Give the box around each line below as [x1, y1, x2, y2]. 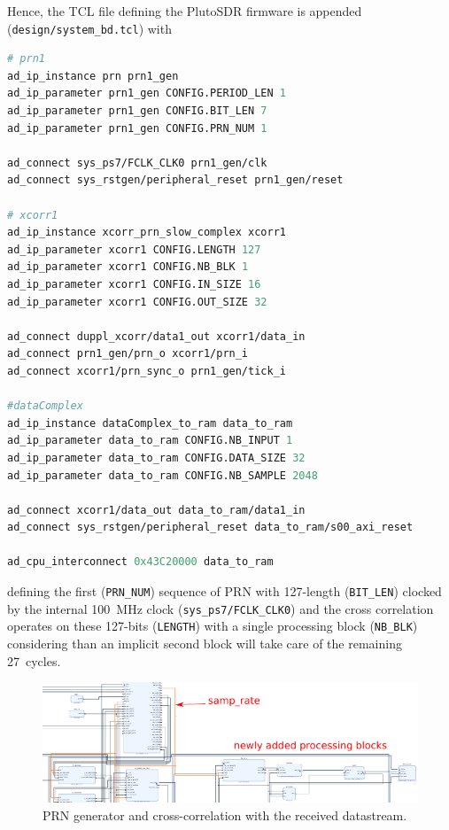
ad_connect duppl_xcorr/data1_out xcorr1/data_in [7, 330, 306, 343]
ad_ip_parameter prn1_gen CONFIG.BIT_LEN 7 [7, 105, 267, 118]
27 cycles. [7, 651, 61, 670]
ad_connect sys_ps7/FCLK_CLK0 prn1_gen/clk [7, 156, 267, 169]
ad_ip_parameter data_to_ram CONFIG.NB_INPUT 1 [7, 434, 293, 447]
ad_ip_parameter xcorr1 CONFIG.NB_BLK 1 [7, 260, 249, 274]
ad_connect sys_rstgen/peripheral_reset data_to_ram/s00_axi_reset [7, 521, 414, 534]
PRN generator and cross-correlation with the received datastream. [43, 805, 407, 824]
